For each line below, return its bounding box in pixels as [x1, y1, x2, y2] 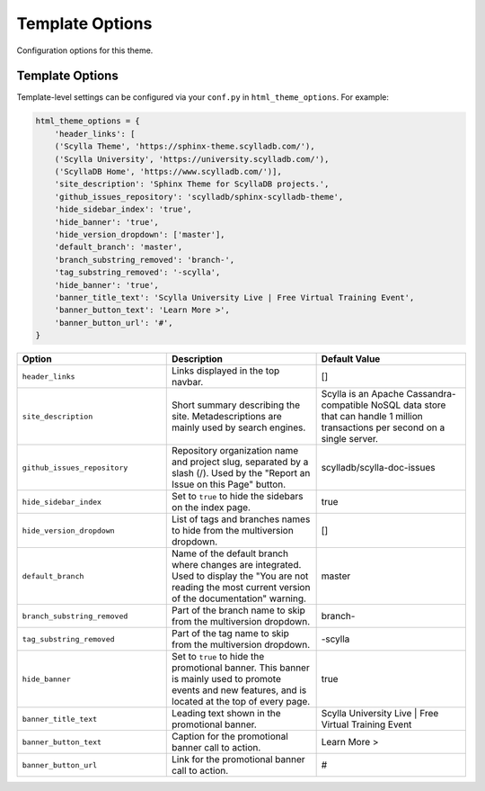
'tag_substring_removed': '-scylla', [54, 267, 221, 278]
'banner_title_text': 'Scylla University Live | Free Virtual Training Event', [54, 292, 415, 302]
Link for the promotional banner [172, 753, 305, 766]
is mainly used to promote [172, 673, 282, 686]
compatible [321, 399, 369, 411]
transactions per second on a [321, 421, 445, 434]
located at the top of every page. [172, 696, 311, 708]
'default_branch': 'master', [54, 242, 183, 252]
